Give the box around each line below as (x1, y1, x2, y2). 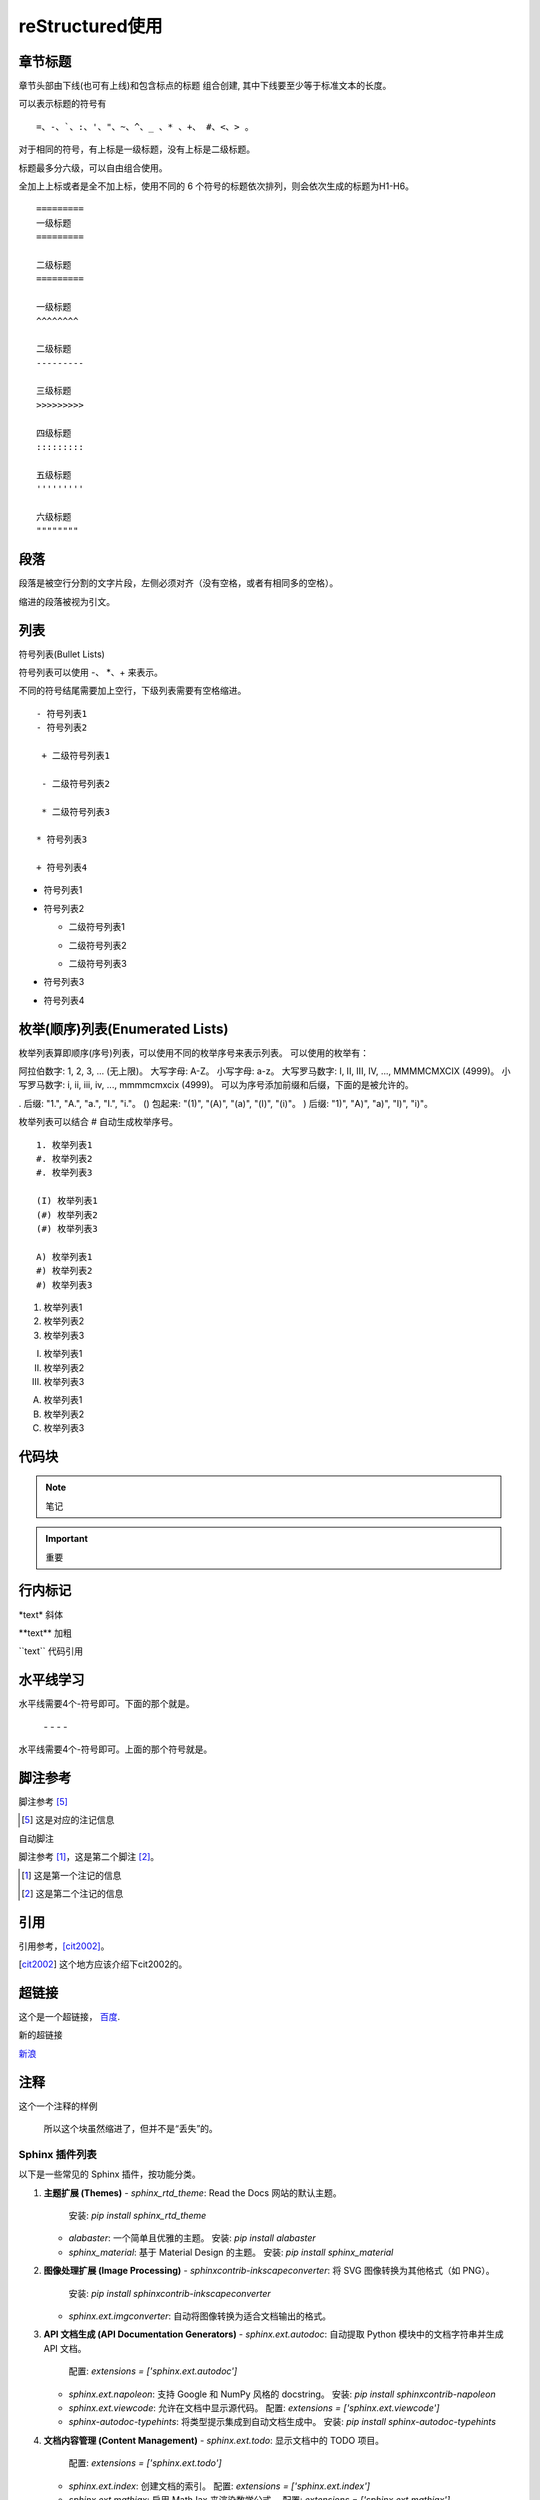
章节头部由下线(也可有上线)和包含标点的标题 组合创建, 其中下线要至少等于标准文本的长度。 (18, 80, 392, 92)
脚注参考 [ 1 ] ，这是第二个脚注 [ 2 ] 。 (18, 1851, 160, 1863)
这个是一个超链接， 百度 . (18, 2011, 120, 2023)
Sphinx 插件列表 (18, 2147, 97, 2161)
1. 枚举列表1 (36, 1139, 93, 1150)
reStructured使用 (18, 15, 164, 37)
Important (45, 1533, 89, 1545)
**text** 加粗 (18, 1626, 72, 1639)
